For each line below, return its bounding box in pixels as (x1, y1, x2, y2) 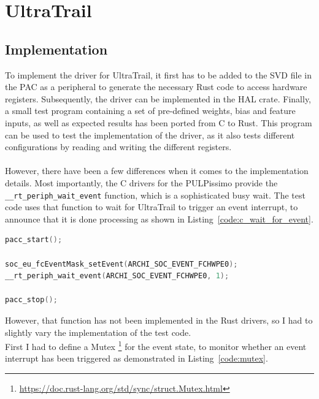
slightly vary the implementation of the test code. (5, 325, 191, 338)
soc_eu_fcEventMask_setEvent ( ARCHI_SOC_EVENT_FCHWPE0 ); (5, 259, 238, 268)
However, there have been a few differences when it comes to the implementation (5, 164, 309, 177)
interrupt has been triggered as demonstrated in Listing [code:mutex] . (5, 352, 268, 365)
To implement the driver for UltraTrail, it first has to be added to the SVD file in (5, 68, 312, 81)
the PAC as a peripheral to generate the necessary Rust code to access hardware (5, 80, 307, 93)
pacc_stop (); (5, 295, 58, 305)
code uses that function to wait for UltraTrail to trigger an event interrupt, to (5, 200, 298, 213)
